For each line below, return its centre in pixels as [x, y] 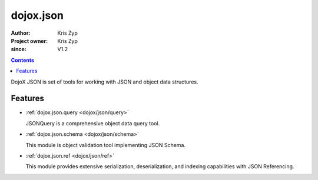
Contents [23, 60]
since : [19, 49]
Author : [21, 33]
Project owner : [29, 41]
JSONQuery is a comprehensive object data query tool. [93, 123]
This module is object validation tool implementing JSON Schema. [105, 145]
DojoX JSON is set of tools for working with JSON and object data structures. [105, 82]
